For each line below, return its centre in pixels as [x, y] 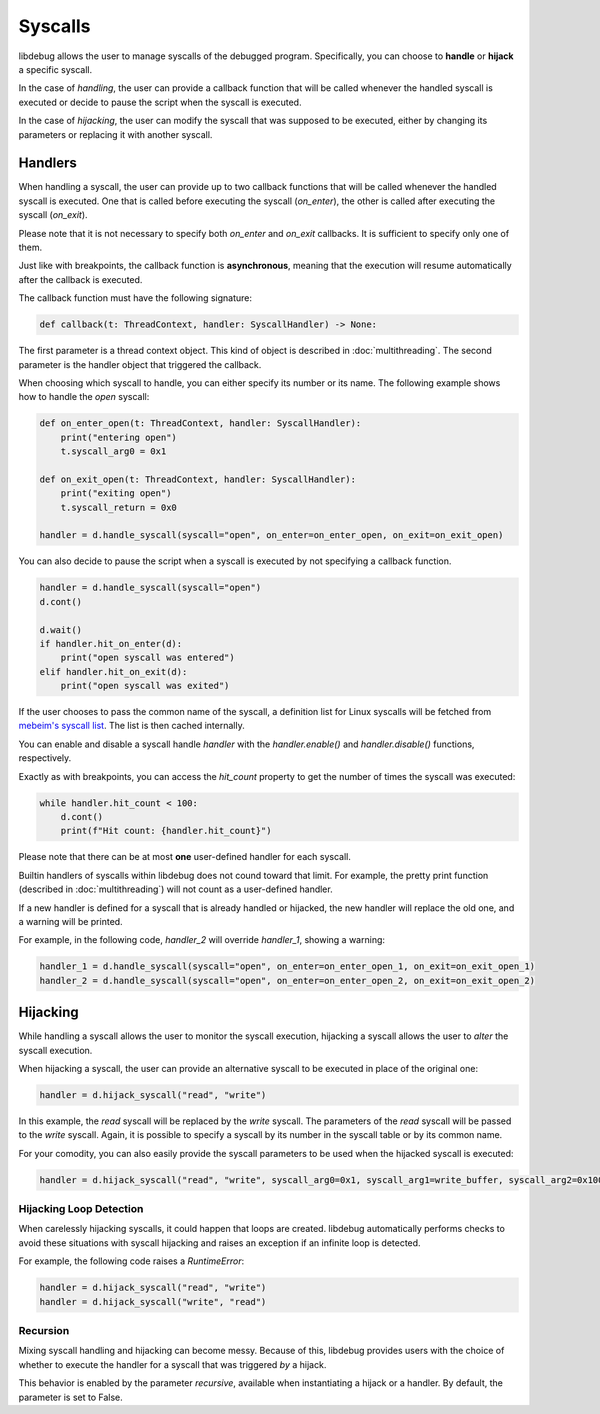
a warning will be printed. [71, 921]
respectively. [45, 758]
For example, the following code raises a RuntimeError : [131, 1261]
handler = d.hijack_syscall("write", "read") [153, 1301]
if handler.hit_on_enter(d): [111, 643]
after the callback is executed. [80, 279]
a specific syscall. [55, 69]
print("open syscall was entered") [147, 658]
